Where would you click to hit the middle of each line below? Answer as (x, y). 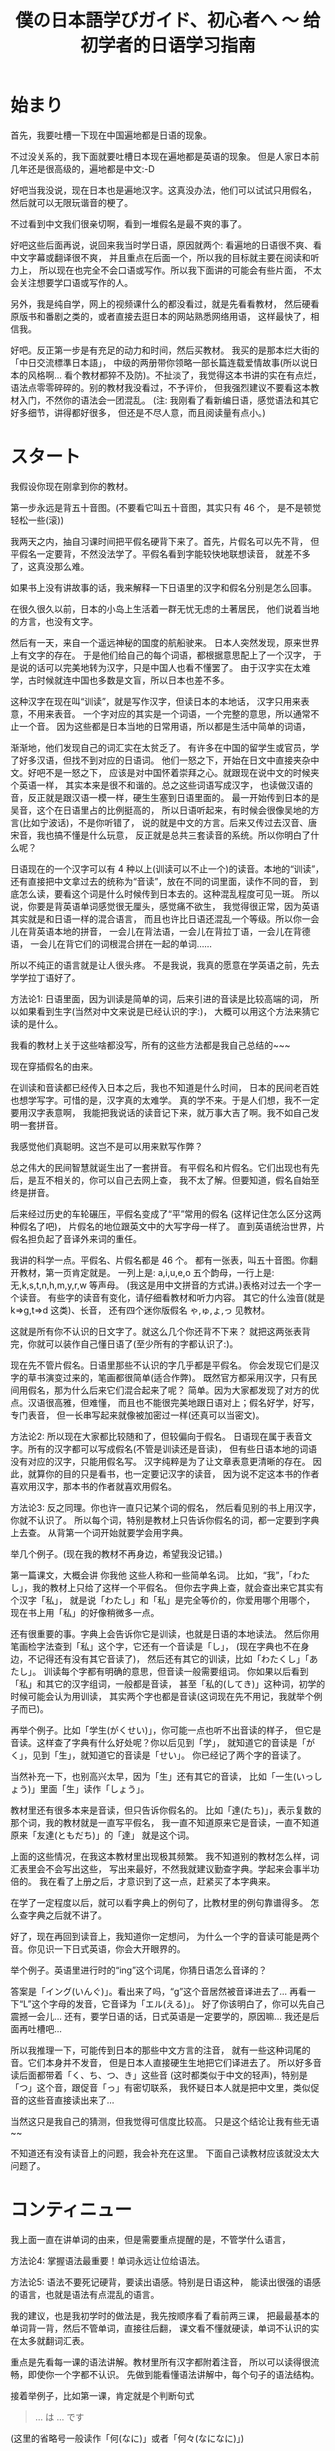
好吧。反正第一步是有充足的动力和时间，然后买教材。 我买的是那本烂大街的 (165, 350)
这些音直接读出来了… (71, 2100)
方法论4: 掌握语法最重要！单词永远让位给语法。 (108, 2260)
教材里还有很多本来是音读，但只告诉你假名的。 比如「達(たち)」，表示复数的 (166, 1810)
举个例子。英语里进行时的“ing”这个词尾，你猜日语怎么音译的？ (139, 1970)
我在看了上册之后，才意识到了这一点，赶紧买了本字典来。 (157, 1881)
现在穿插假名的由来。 (54, 1066)
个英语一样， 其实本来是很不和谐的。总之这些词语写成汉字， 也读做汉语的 (161, 785)
